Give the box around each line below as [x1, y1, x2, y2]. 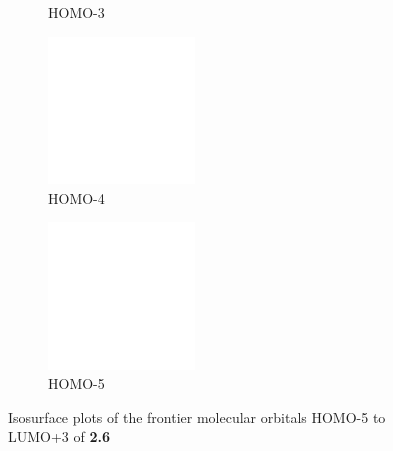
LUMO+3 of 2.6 [8, 426, 111, 447]
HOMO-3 [48, 2, 105, 22]
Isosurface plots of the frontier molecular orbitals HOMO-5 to [8, 406, 386, 427]
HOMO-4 [48, 187, 105, 208]
